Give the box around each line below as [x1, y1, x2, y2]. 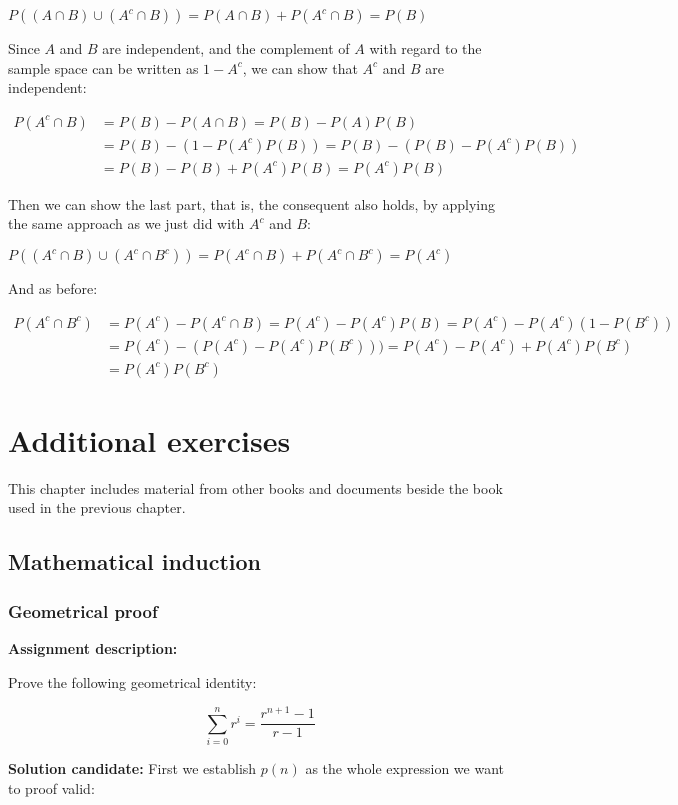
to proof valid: [8, 777, 95, 798]
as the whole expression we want [305, 758, 504, 779]
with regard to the [369, 38, 482, 58]
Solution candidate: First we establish [8, 758, 257, 779]
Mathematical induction [8, 546, 261, 577]
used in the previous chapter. [8, 497, 186, 518]
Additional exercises [8, 419, 291, 460]
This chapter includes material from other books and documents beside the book [8, 477, 503, 498]
